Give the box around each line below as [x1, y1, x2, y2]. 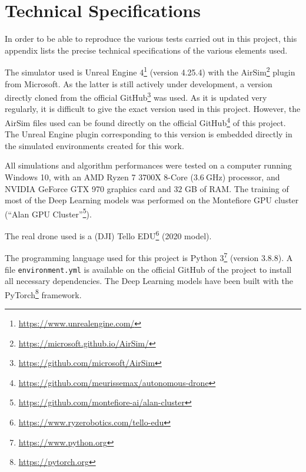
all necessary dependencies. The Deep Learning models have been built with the [5, 275, 293, 287]
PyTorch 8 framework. [5, 286, 82, 301]
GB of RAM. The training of [185, 182, 289, 194]
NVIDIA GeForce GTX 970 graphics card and [5, 182, 171, 194]
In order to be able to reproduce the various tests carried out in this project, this [5, 32, 297, 45]
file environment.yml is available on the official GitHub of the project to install [5, 263, 292, 275]
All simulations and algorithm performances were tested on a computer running [5, 159, 292, 171]
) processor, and [222, 171, 280, 183]
